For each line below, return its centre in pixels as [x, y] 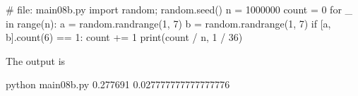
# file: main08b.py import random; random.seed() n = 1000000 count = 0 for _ [179, 9]
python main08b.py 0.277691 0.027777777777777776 [118, 84]
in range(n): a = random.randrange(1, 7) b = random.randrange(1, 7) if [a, [168, 23]
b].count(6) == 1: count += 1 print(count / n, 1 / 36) [124, 37]
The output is [36, 60]
